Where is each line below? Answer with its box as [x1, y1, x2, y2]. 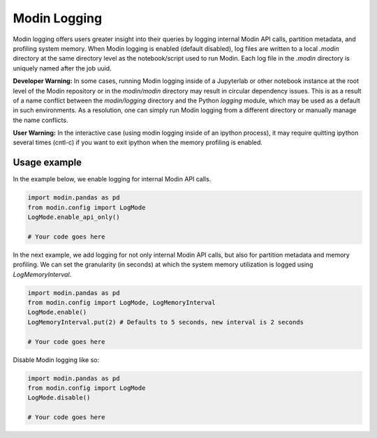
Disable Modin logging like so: [13, 356, 100, 364]
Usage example [13, 157, 82, 169]
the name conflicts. [13, 116, 68, 124]
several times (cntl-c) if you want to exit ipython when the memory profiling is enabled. [13, 138, 263, 146]
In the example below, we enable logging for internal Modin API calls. [13, 175, 212, 183]
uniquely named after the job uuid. [13, 63, 112, 73]
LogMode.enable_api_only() [27, 213, 120, 221]
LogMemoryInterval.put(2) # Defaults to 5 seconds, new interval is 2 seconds [27, 318, 304, 326]
